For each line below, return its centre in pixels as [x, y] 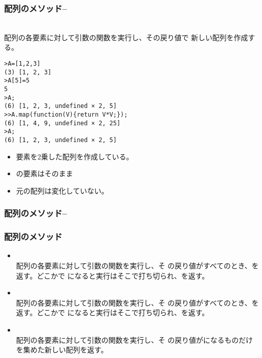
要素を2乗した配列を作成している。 [75, 156]
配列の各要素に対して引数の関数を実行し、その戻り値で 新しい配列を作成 [126, 37]
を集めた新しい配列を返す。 [62, 350]
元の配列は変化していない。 [62, 190]
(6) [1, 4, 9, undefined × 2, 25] [62, 123]
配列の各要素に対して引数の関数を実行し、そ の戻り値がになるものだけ [135, 339]
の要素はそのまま [44, 173]
